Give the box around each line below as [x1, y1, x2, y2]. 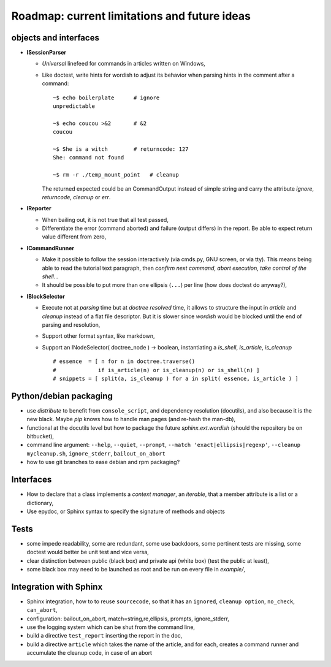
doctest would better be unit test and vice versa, [26, 549, 150, 556]
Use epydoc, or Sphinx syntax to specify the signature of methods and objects [26, 508, 226, 515]
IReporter [26, 205, 51, 212]
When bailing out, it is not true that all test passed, [42, 216, 169, 223]
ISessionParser [26, 49, 67, 56]
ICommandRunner [26, 244, 75, 251]
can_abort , [26, 606, 58, 614]
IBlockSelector [26, 292, 66, 300]
